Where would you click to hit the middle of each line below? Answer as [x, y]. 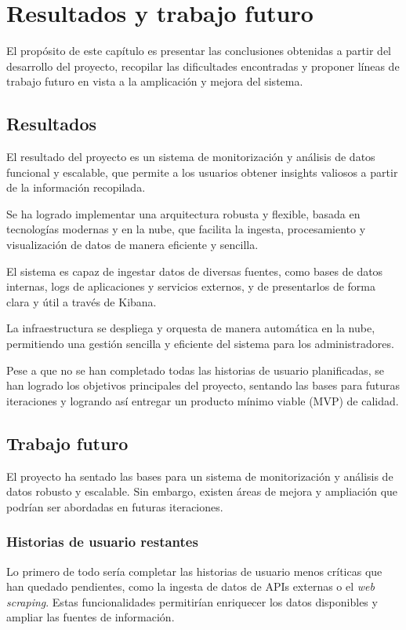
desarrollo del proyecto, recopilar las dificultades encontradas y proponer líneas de [203, 66]
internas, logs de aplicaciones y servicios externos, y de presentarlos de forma [191, 286]
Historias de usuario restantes [102, 542]
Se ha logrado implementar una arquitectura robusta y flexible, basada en [183, 213]
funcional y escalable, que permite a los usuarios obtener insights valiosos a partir [202, 172]
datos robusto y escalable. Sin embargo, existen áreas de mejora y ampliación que [202, 491]
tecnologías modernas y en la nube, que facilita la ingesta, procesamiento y [186, 229]
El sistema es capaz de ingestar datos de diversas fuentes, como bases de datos [195, 271]
